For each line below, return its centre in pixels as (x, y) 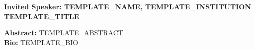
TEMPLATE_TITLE (42, 16)
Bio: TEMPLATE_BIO (41, 42)
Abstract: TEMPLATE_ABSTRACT (64, 33)
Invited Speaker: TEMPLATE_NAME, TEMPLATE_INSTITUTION (128, 6)
